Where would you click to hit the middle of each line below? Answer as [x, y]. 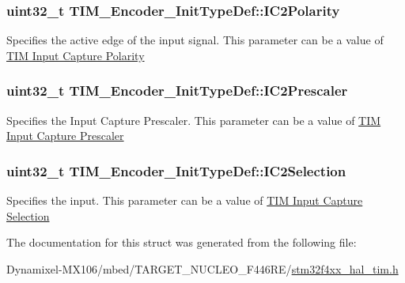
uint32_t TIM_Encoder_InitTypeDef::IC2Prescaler [177, 91]
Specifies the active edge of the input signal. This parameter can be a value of [195, 40]
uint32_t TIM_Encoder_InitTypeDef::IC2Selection [176, 170]
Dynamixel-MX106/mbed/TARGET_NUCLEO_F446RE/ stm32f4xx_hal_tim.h [202, 268]
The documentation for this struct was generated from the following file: [182, 242]
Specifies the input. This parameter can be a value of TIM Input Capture [185, 200]
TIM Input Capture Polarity [76, 55]
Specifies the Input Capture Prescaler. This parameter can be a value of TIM [194, 120]
